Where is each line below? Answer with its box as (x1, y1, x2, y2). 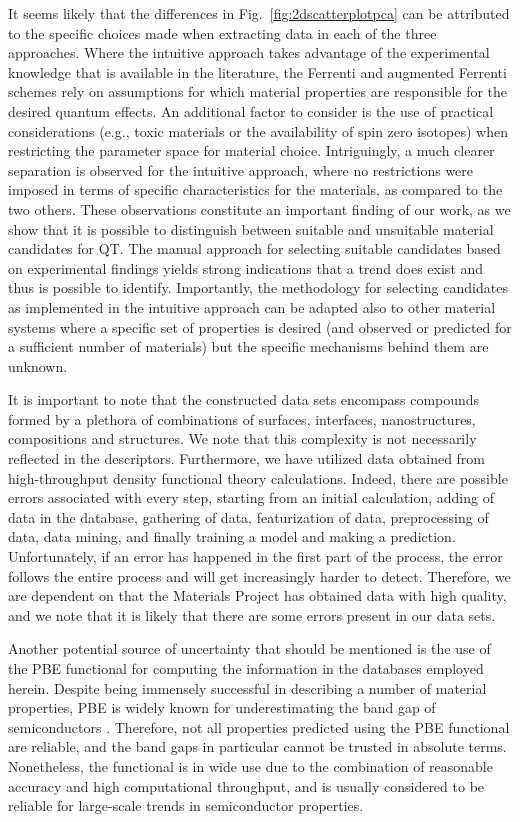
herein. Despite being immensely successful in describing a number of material (8, 677, 487, 698)
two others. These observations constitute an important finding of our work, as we (8, 198, 511, 219)
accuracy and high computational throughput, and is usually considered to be (8, 775, 485, 796)
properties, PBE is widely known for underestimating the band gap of (8, 697, 436, 718)
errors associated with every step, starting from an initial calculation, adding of (8, 487, 494, 508)
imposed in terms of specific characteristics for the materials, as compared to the (8, 179, 503, 200)
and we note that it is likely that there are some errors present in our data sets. (8, 604, 496, 625)
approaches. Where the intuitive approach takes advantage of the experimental (8, 42, 490, 63)
